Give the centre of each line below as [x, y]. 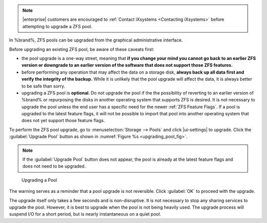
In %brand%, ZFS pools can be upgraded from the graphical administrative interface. [96, 40]
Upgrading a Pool [39, 180]
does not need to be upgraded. [54, 166]
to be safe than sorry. [43, 86]
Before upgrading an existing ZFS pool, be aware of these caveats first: [82, 49]
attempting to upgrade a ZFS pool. [57, 26]
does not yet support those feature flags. [63, 121]
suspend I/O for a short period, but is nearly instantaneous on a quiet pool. [85, 214]
